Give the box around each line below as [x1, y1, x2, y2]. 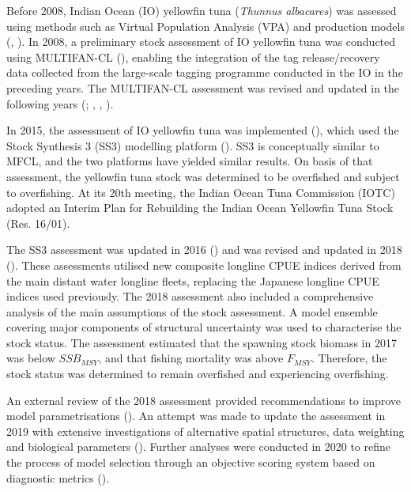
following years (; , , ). [6, 95, 114, 112]
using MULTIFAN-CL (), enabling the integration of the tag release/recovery [6, 48, 380, 65]
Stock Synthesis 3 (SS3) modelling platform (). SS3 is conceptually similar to [6, 137, 379, 153]
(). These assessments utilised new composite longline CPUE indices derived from [6, 256, 402, 273]
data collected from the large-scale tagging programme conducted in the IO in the [6, 64, 403, 81]
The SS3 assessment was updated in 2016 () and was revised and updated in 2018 [6, 241, 402, 258]
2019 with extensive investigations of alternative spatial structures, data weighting [6, 422, 405, 439]
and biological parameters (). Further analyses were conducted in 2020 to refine [6, 438, 390, 455]
